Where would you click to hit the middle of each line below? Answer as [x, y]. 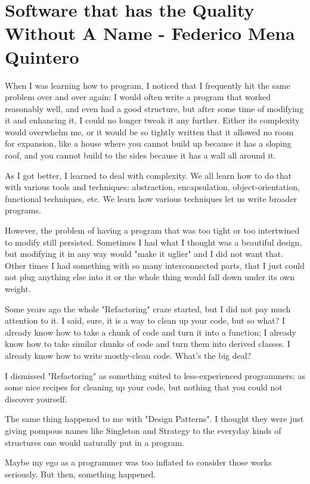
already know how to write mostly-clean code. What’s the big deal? [128, 355]
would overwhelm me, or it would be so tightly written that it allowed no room [149, 131]
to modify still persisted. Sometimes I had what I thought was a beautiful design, [154, 242]
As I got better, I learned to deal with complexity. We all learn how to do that [148, 175]
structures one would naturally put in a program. [95, 442]
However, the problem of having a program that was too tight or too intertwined [152, 230]
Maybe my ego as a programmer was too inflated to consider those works [138, 462]
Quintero [42, 56]
